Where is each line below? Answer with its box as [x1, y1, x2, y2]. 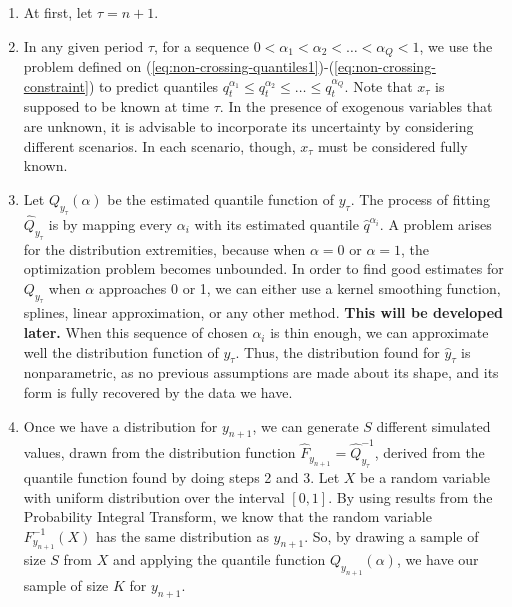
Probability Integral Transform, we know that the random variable [23, 506, 432, 527]
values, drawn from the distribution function [23, 442, 296, 463]
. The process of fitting [350, 188, 491, 209]
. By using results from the [328, 486, 493, 507]
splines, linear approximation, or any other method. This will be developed [23, 302, 504, 323]
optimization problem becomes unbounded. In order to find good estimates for [23, 258, 504, 279]
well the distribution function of [23, 341, 219, 362]
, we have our [396, 549, 479, 570]
